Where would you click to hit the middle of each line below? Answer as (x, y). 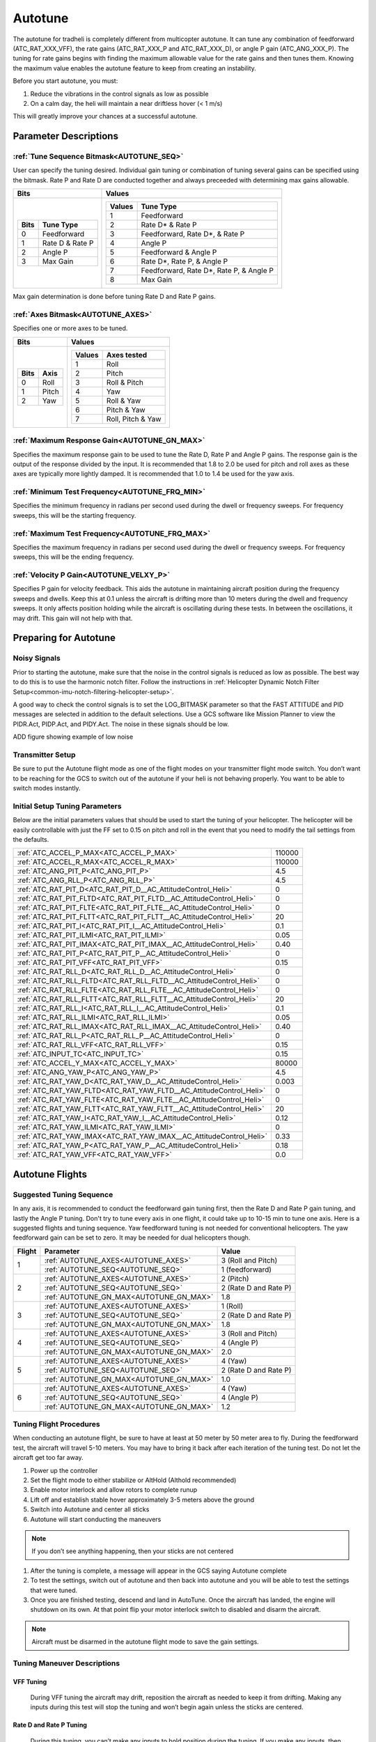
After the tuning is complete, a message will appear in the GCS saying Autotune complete (158, 1571)
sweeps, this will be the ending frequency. (73, 557)
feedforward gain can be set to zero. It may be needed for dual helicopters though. (132, 1238)
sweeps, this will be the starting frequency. (75, 515)
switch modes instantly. (47, 788)
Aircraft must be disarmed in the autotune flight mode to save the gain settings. (145, 1642)
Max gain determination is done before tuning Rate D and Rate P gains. (114, 297)
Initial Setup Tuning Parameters (67, 806)
